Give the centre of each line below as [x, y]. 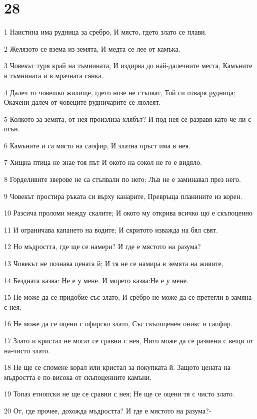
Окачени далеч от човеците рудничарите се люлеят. [82, 102]
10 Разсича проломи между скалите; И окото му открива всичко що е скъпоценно [128, 213]
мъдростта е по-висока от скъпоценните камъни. [78, 377]
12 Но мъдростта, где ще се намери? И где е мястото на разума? [102, 246]
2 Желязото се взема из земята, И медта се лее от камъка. [92, 48]
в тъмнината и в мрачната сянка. [54, 75]
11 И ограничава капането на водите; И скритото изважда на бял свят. [111, 229]
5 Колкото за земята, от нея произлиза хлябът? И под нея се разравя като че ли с [128, 119]
